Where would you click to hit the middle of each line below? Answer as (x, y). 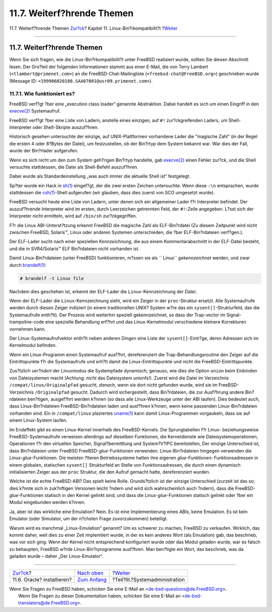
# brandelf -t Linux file (52, 278)
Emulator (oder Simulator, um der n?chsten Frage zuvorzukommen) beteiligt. (89, 519)
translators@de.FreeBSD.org (48, 603)
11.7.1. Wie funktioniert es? (42, 94)
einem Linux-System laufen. (38, 420)
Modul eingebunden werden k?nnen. (47, 503)
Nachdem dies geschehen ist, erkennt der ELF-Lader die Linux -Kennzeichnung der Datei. (103, 291)
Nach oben (90, 573)
